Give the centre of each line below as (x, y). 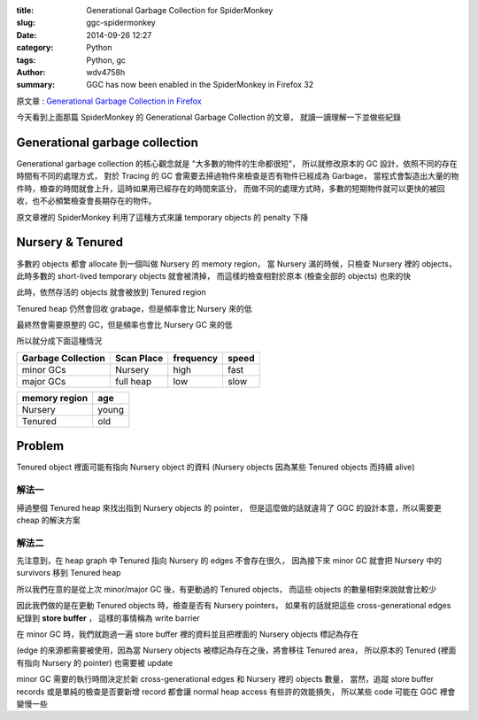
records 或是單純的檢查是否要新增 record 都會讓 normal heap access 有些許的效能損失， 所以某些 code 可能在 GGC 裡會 (236, 692)
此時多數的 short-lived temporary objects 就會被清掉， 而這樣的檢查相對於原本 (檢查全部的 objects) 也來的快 (214, 275)
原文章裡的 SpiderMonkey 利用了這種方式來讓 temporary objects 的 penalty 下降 (162, 217)
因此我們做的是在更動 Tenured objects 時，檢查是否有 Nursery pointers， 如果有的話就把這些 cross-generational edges (234, 606)
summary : (36, 85)
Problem (40, 446)
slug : (26, 23)
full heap (134, 381)
